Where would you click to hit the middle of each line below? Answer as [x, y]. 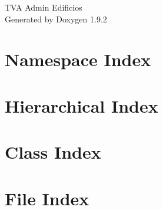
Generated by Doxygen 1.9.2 [56, 19]
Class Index [53, 152]
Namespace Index [78, 59]
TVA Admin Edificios [44, 7]
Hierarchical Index [81, 105]
